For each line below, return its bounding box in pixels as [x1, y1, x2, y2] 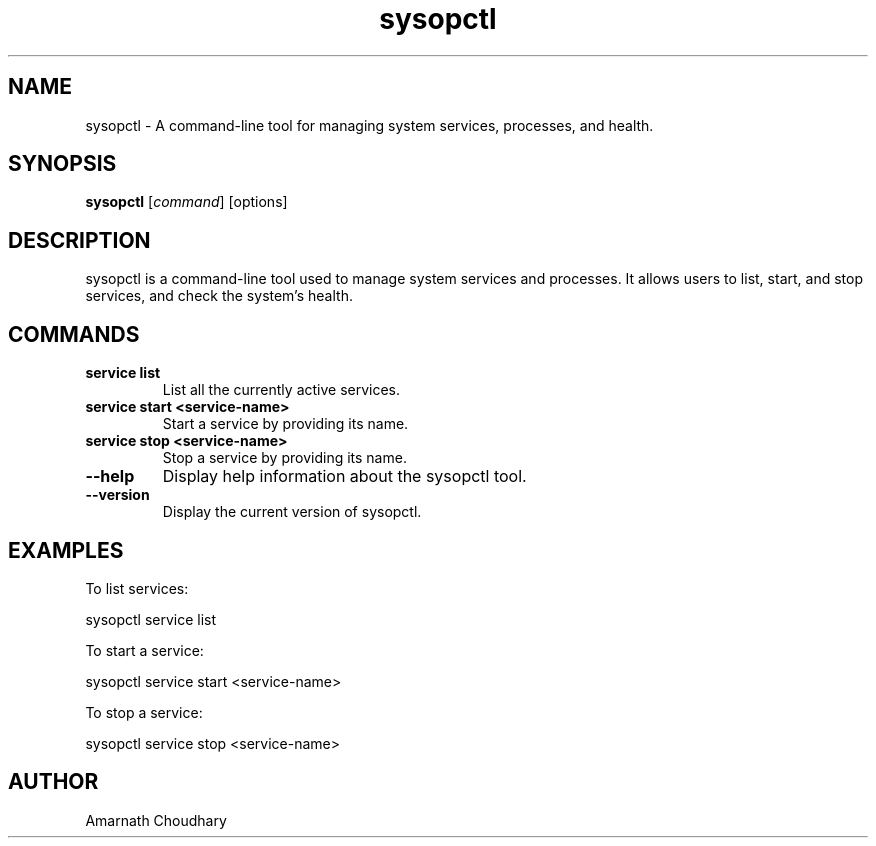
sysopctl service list [85, 610, 217, 628]
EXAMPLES [8, 537, 124, 563]
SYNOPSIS [8, 151, 117, 177]
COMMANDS [8, 321, 140, 347]
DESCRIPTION [8, 227, 151, 253]
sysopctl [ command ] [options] [85, 193, 288, 211]
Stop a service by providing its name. [162, 449, 407, 467]
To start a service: [85, 641, 204, 659]
